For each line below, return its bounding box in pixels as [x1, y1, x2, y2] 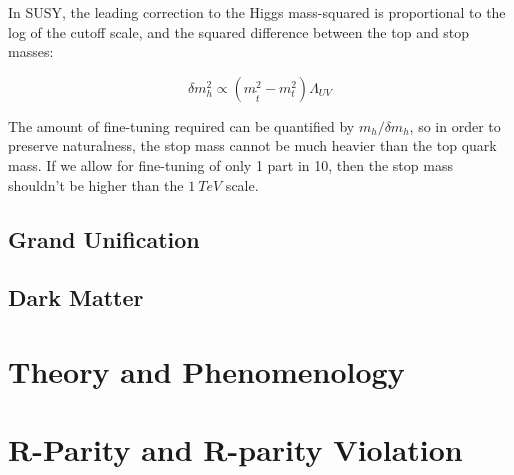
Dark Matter [8, 282, 144, 313]
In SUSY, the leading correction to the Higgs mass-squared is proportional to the [8, 2, 506, 22]
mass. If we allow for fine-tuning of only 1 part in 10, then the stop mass [8, 154, 453, 175]
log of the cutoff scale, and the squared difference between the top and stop [8, 21, 470, 42]
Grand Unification [8, 223, 200, 254]
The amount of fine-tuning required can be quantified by [8, 115, 355, 136]
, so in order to [409, 115, 501, 136]
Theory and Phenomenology [8, 350, 405, 391]
